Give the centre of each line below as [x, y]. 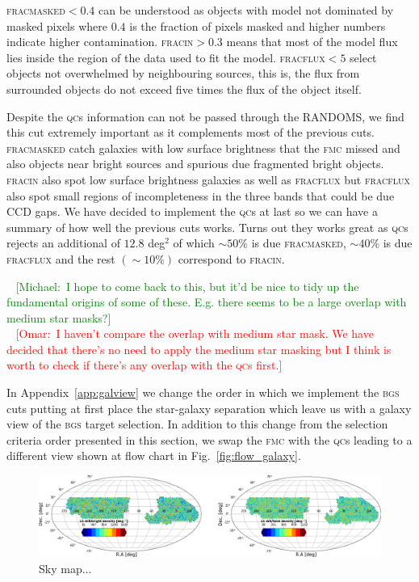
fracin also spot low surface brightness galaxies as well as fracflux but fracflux [209, 179]
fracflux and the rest [61, 258]
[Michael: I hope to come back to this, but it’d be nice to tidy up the [187, 286]
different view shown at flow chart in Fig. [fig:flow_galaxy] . [154, 455]
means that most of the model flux [312, 42]
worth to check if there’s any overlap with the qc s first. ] [145, 365]
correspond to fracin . [231, 258]
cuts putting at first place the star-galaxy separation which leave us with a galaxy [209, 408]
